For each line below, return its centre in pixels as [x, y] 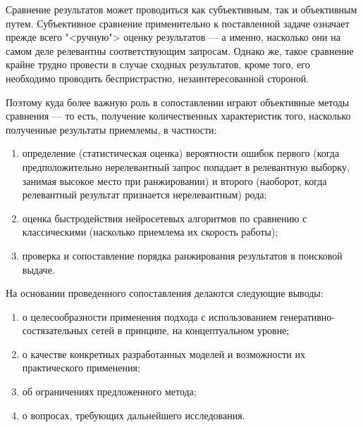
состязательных [55, 330]
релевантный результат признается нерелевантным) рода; [144, 195]
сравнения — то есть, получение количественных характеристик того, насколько [178, 116]
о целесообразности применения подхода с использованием [149, 316]
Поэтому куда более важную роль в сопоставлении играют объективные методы [178, 102]
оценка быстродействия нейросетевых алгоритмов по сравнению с [165, 218]
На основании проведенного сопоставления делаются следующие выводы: [165, 293]
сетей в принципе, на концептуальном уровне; [190, 330]
